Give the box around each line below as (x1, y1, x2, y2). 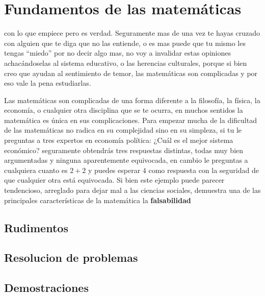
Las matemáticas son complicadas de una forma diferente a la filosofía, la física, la (4, 94, 260, 105)
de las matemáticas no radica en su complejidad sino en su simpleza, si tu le (4, 125, 242, 135)
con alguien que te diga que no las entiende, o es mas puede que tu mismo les (4, 37, 246, 48)
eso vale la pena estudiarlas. (4, 78, 91, 88)
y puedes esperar (88, 164, 141, 175)
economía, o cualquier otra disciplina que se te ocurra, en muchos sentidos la (4, 105, 243, 115)
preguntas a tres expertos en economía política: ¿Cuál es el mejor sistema (4, 135, 233, 145)
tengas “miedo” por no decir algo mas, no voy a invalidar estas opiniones (4, 47, 231, 58)
